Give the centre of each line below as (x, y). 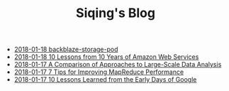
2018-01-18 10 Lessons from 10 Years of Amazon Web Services (106, 57)
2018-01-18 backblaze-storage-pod (66, 49)
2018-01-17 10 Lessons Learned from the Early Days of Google (105, 80)
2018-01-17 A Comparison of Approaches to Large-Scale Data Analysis (118, 65)
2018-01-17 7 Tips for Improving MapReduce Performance (99, 72)
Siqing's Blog (116, 13)
